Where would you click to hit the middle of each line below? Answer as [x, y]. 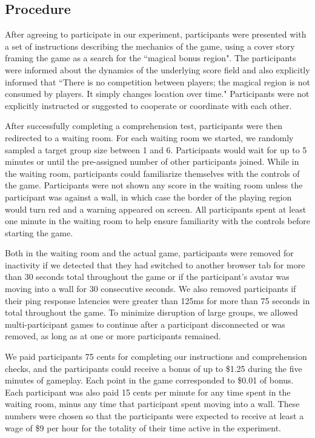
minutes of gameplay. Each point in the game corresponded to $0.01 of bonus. [149, 380]
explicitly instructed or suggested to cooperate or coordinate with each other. [148, 105]
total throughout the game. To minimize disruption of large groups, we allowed [151, 312]
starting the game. [39, 232]
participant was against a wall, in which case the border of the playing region [148, 197]
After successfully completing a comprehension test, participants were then [144, 126]
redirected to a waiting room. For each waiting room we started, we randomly [149, 137]
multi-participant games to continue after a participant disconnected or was [145, 324]
